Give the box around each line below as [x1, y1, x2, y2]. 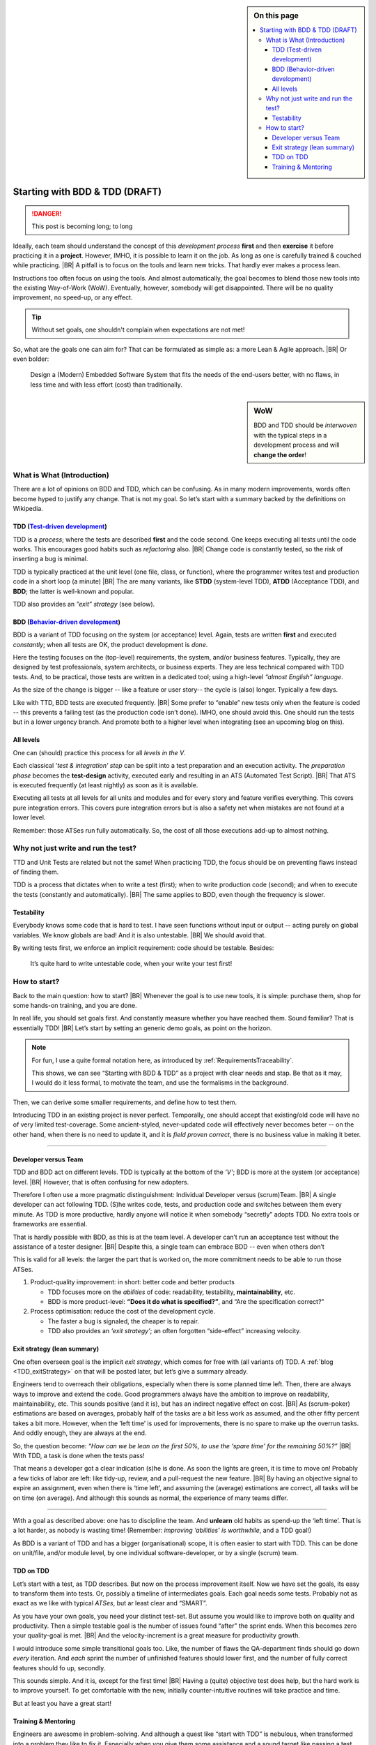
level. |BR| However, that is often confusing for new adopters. [13, 1178, 189, 1186]
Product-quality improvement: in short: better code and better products [30, 1278, 235, 1286]
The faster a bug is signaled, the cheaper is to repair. [47, 1316, 200, 1326]
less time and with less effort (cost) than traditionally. [30, 380, 182, 389]
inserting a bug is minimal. [13, 555, 88, 563]
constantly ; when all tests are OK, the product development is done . [13, 640, 208, 648]
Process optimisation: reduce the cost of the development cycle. [30, 1307, 216, 1316]
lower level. [13, 813, 46, 822]
